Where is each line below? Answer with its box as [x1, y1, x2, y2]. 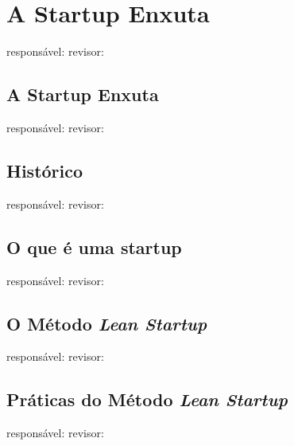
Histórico [6, 158, 83, 182]
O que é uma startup [6, 234, 182, 259]
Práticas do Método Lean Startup [6, 387, 288, 412]
